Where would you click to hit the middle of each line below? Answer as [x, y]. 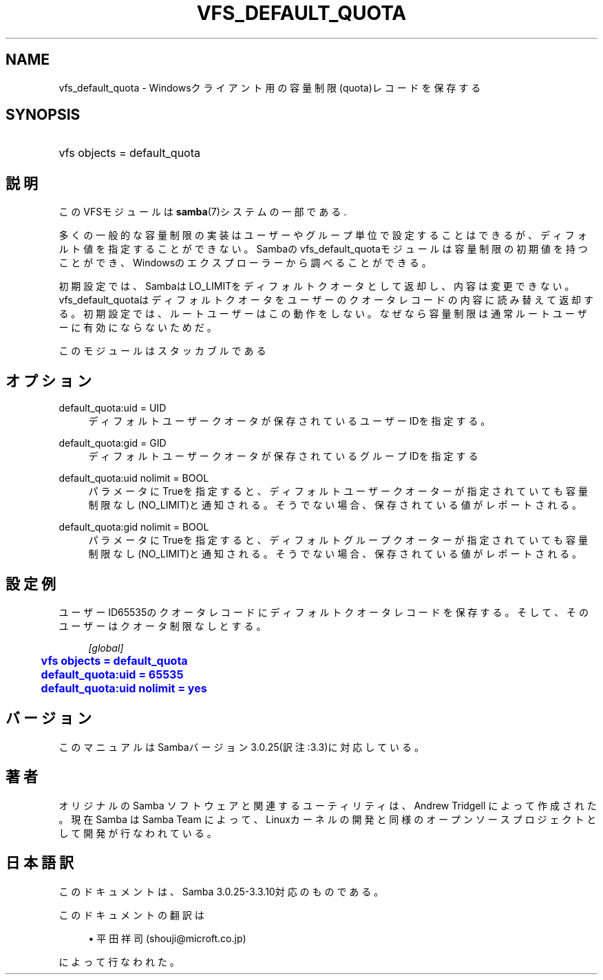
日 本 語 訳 [40, 863]
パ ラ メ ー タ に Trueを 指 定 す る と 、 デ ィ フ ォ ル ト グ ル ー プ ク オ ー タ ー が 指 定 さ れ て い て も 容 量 [338, 540]
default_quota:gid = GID [113, 443]
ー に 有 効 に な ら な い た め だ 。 [138, 328]
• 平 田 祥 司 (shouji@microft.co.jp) [167, 938]
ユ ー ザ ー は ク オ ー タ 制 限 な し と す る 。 [162, 626]
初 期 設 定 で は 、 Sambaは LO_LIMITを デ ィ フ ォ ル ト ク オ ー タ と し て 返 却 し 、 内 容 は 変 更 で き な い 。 [317, 286]
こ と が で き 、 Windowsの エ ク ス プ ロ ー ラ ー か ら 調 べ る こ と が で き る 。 [245, 263]
